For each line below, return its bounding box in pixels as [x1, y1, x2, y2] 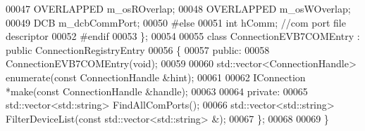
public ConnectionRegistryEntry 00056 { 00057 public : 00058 [6, 42, 270, 57]
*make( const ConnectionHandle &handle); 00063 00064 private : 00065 [6, 83, 308, 98]
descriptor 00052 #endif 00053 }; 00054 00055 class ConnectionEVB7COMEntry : [6, 29, 360, 43]
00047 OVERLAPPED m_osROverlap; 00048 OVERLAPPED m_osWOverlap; [6, 1, 351, 15]
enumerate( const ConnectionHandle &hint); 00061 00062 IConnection [6, 69, 306, 84]
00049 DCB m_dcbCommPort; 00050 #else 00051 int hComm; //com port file [6, 15, 346, 29]
